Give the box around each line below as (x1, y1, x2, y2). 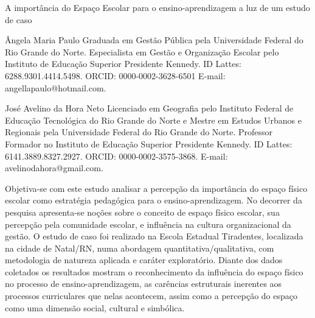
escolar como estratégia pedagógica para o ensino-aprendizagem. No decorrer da (5, 194, 302, 207)
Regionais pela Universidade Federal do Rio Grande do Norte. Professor (5, 125, 273, 138)
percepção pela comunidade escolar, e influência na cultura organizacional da (5, 217, 291, 230)
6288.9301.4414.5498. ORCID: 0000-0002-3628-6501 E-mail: (5, 69, 226, 82)
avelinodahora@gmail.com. (5, 161, 103, 174)
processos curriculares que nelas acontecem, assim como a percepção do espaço (5, 289, 297, 302)
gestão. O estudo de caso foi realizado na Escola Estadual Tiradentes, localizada (5, 230, 303, 242)
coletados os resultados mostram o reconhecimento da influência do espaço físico (5, 265, 303, 278)
